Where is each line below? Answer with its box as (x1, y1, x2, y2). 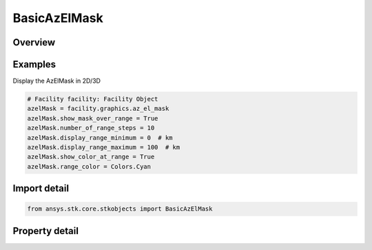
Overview (12, 37, 56, 48)
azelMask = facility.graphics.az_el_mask (27, 105, 169, 113)
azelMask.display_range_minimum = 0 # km (27, 134, 173, 141)
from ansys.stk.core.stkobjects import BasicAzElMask (27, 205, 213, 213)
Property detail (12, 225, 79, 237)
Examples (12, 59, 56, 70)
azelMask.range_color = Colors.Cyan (27, 163, 152, 170)
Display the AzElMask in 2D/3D (12, 76, 101, 85)
